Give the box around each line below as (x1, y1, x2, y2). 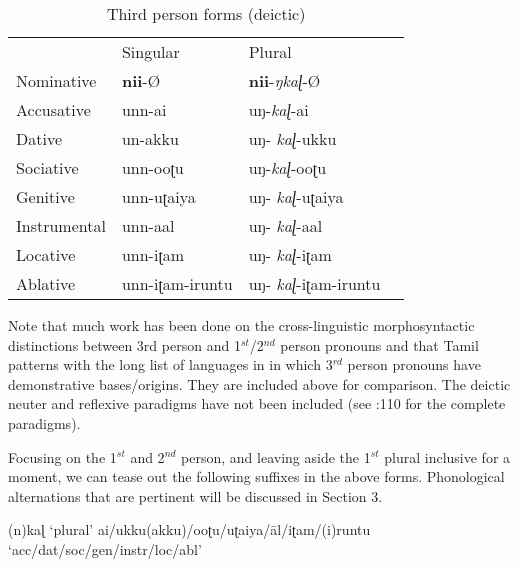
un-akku (121, 127, 179, 150)
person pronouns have (347, 354, 481, 375)
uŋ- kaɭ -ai (248, 98, 309, 121)
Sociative (16, 156, 79, 179)
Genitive (16, 185, 75, 208)
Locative (16, 243, 76, 266)
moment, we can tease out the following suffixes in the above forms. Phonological (8, 466, 505, 487)
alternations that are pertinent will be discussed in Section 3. (8, 485, 383, 506)
